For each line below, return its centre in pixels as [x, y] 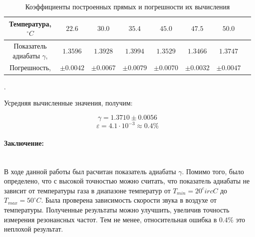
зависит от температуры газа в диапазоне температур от [87, 190]
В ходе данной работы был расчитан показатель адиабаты [90, 171]
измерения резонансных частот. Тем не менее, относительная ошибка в [111, 219]
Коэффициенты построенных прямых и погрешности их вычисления [127, 6]
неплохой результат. [34, 229]
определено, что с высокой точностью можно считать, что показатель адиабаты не [127, 181]
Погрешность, [30, 67]
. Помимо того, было [213, 171]
